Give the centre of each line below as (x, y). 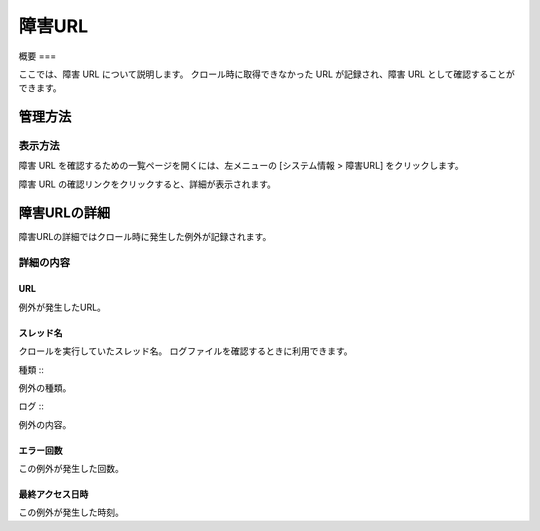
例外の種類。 (45, 387)
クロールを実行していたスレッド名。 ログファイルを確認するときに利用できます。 (186, 351)
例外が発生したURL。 (62, 307)
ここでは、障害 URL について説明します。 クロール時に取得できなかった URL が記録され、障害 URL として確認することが (266, 74)
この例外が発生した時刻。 (71, 512)
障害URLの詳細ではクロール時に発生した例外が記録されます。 (145, 236)
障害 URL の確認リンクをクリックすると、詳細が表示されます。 (147, 184)
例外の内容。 (45, 424)
